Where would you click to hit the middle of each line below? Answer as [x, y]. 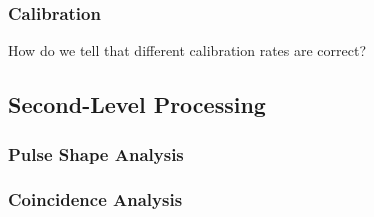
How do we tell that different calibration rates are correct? [187, 50]
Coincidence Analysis [95, 199]
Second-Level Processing [137, 104]
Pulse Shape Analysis [96, 153]
